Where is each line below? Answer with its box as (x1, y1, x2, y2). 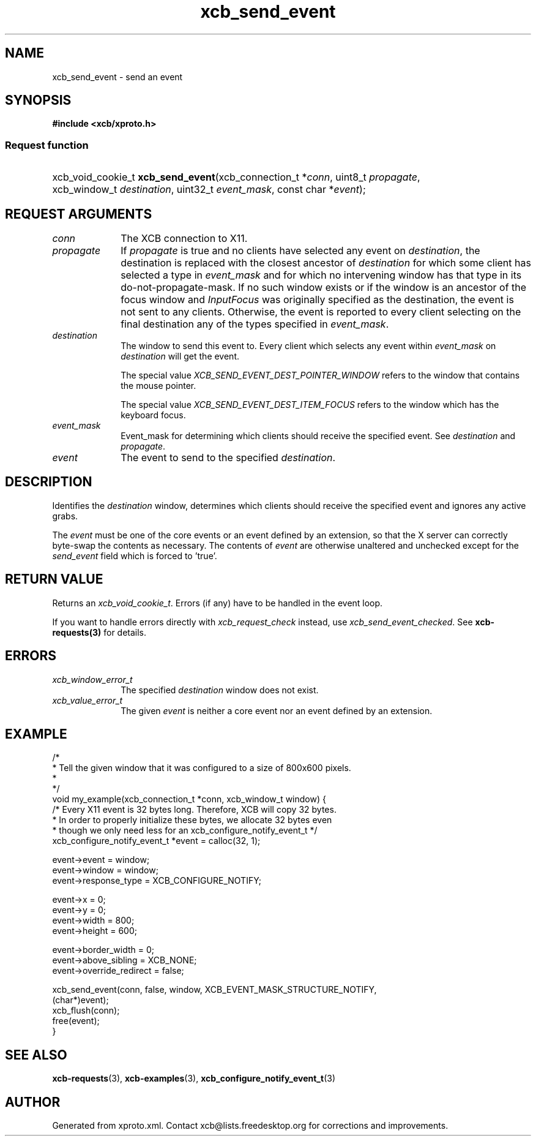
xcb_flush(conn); (52, 1005, 120, 1016)
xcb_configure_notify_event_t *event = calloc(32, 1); (52, 835, 261, 846)
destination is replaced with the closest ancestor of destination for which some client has (121, 257, 531, 269)
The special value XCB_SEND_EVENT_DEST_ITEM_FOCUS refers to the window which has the (121, 399, 499, 410)
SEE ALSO (5, 1047, 67, 1063)
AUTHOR (5, 1094, 61, 1110)
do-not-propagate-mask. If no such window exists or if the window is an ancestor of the (121, 281, 527, 294)
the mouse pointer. (121, 380, 196, 391)
